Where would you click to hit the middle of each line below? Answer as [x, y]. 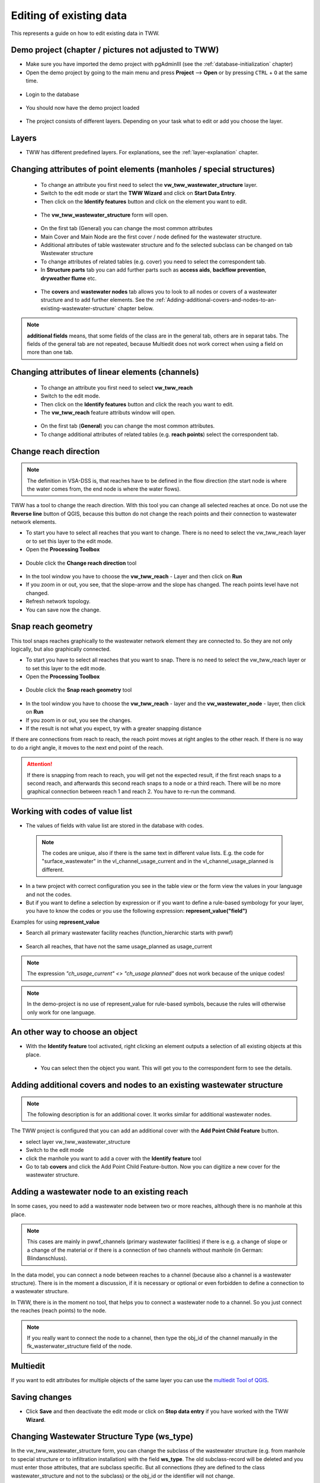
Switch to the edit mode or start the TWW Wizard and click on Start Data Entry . [138, 193]
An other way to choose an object [74, 1032]
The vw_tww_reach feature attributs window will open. [108, 412]
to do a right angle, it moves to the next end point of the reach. [87, 747]
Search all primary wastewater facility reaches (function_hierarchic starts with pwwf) [129, 933]
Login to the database [52, 94]
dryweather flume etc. [69, 278]
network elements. [34, 522]
